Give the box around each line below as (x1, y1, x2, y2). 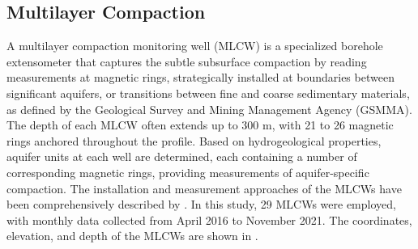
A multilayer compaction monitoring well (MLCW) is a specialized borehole (6, 37, 383, 54)
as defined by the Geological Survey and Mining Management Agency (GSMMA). (6, 100, 412, 117)
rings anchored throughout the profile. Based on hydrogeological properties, (6, 132, 382, 149)
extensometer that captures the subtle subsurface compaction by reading (6, 53, 367, 70)
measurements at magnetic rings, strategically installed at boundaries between (6, 69, 395, 86)
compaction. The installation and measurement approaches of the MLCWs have (6, 179, 402, 196)
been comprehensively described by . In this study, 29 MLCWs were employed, (6, 196, 396, 213)
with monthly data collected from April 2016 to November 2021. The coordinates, (6, 211, 412, 228)
